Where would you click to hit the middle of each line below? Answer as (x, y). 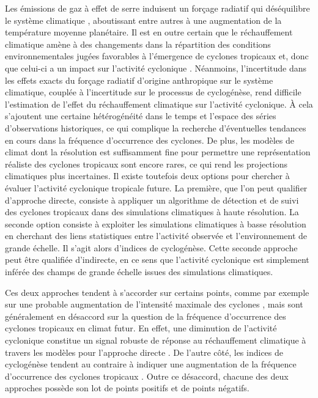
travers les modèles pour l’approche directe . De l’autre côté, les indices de (144, 352)
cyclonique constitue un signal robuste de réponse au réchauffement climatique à (156, 340)
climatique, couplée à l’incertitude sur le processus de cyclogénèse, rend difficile (153, 92)
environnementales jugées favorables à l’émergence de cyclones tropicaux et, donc (157, 56)
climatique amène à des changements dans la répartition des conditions (138, 44)
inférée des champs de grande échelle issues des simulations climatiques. (139, 272)
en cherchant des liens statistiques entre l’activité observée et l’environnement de (156, 236)
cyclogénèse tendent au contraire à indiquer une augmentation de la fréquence (151, 364)
